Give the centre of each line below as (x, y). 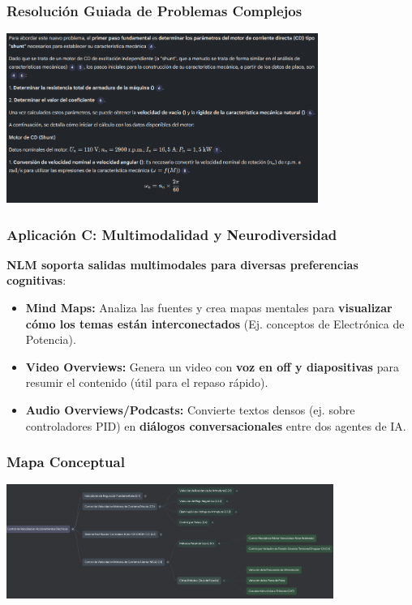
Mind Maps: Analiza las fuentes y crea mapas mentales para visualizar (209, 308)
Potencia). (51, 339)
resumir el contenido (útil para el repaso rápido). (147, 382)
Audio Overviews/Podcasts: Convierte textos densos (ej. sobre (190, 409)
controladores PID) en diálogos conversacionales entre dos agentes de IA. (216, 425)
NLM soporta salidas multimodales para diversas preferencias (182, 264)
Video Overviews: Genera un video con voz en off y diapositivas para (212, 366)
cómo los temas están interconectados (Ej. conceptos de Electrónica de (215, 323)
